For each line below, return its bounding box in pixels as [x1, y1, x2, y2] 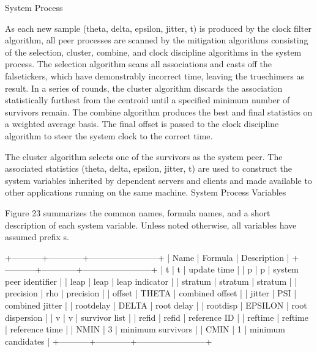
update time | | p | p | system [188, 263, 299, 276]
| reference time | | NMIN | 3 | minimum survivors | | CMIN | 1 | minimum [5, 323, 285, 335]
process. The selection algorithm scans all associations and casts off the [5, 57, 272, 70]
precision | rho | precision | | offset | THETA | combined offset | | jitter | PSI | [5, 287, 297, 299]
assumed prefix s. [5, 230, 69, 243]
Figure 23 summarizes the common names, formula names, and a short [5, 206, 270, 219]
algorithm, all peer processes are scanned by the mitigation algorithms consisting [5, 34, 308, 46]
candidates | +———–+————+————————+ [5, 334, 212, 347]
